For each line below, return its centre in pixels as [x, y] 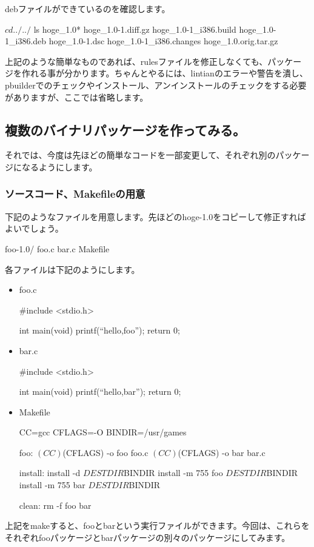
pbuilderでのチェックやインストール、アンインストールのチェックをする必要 [156, 85]
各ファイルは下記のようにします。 [72, 269]
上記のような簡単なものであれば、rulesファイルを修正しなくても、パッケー [153, 61]
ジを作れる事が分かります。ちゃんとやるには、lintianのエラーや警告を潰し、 [156, 73]
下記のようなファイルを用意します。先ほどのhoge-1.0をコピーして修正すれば [155, 216]
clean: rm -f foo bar [55, 505]
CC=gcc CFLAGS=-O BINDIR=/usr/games [103, 432]
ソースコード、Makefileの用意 [75, 194]
